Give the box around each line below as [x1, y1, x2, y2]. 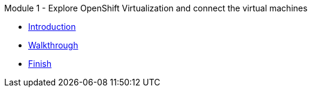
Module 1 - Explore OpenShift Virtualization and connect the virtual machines [4, 3, 308, 13]
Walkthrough [28, 40, 78, 50]
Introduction [28, 22, 76, 32]
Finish [28, 59, 52, 69]
